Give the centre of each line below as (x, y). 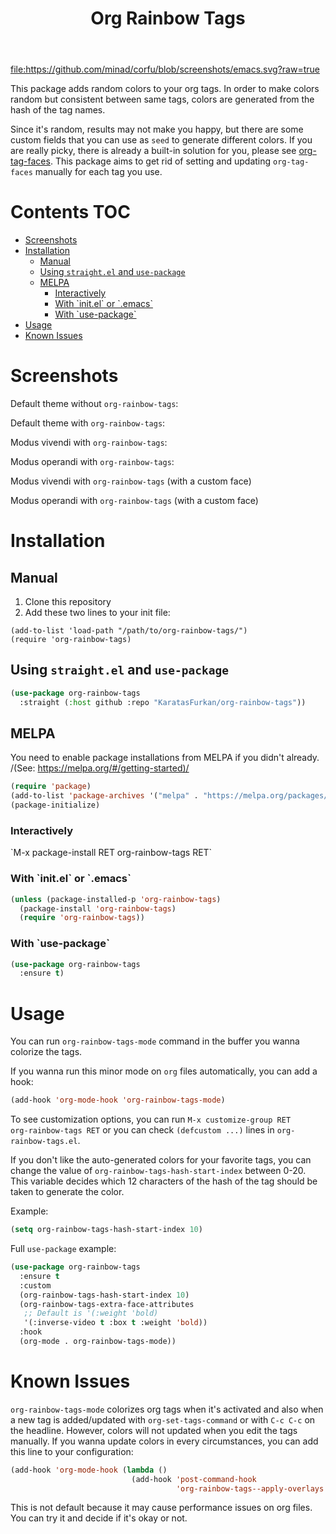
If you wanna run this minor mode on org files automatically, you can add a (164, 1071)
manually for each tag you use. (98, 172)
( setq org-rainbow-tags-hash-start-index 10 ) (106, 1230)
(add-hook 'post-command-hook (194, 1479)
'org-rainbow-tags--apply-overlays (250, 1488)
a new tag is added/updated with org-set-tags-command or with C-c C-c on (163, 1419)
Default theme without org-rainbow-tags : (94, 404)
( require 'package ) (51, 787)
